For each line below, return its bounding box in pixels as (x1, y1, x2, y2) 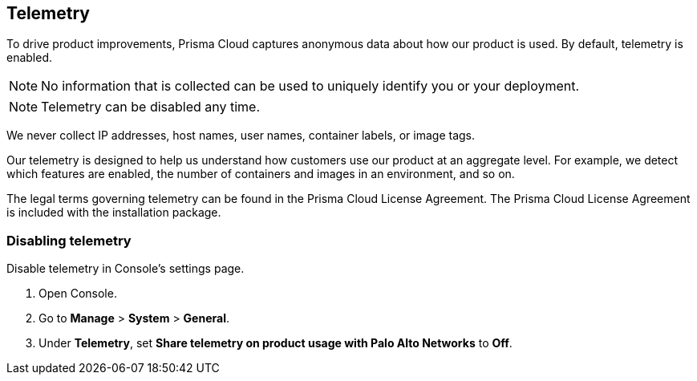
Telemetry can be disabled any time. (41, 99, 261, 116)
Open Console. (38, 286, 117, 301)
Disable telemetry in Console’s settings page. (6, 261, 245, 276)
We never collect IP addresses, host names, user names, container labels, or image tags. (6, 128, 476, 143)
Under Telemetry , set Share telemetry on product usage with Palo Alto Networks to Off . (38, 336, 513, 351)
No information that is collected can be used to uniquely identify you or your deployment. (41, 78, 580, 95)
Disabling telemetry (6, 232, 132, 249)
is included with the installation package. (6, 205, 221, 220)
